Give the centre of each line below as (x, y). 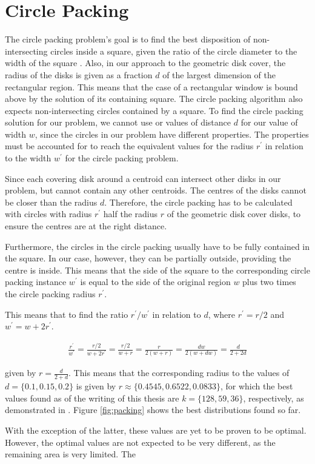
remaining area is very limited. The (71, 454)
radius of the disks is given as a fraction (79, 74)
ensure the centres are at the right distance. (86, 226)
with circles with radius (48, 214)
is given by (96, 386)
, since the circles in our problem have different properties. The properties (172, 134)
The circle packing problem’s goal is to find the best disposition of (128, 39)
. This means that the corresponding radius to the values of (179, 373)
